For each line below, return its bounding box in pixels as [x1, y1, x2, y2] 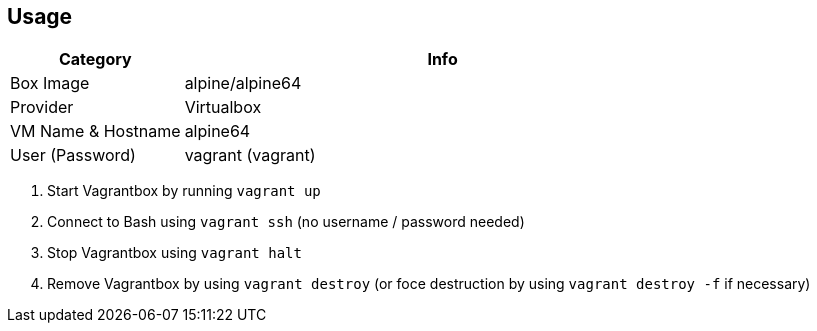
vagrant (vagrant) [184, 145, 316, 166]
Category [58, 49, 132, 70]
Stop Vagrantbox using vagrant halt [47, 244, 302, 262]
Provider [10, 97, 74, 118]
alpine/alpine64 [184, 73, 302, 94]
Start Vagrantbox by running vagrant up [47, 182, 321, 200]
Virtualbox [184, 97, 262, 118]
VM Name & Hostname [10, 121, 181, 142]
